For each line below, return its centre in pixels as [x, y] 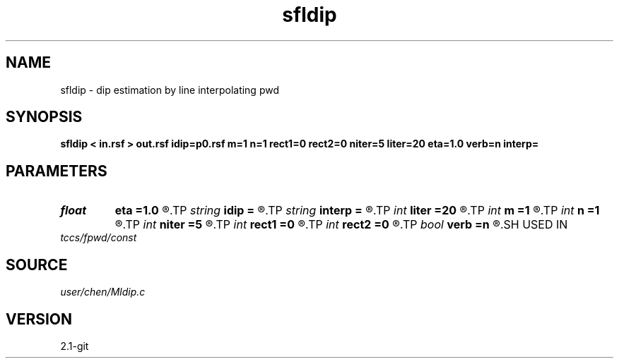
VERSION [39, 319]
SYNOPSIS [44, 117]
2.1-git [75, 346]
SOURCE [37, 265]
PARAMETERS [57, 171]
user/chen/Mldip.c [103, 292]
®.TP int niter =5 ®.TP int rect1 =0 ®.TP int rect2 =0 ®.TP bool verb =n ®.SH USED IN [341, 225]
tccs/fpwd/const [99, 238]
